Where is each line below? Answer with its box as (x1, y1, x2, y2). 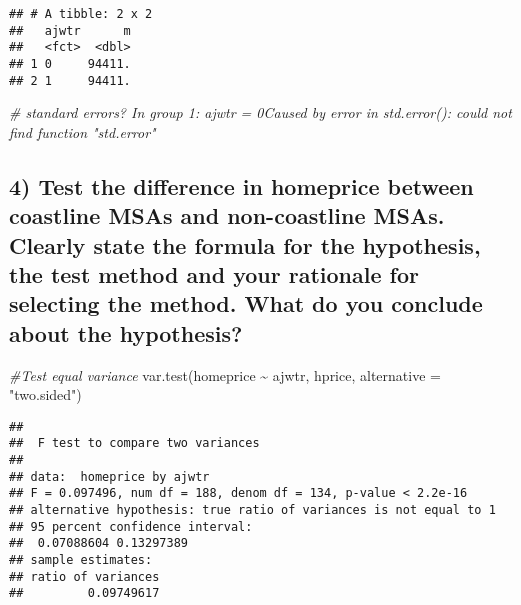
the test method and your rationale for (9, 259, 419, 290)
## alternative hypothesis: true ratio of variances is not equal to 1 (9, 503, 496, 518)
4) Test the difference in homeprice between (9, 170, 474, 201)
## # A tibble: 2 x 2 (9, 7, 153, 21)
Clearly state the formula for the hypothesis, (9, 229, 481, 260)
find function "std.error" (9, 121, 156, 142)
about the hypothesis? (9, 317, 243, 348)
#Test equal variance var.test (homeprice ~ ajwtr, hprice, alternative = (9, 364, 441, 385)
